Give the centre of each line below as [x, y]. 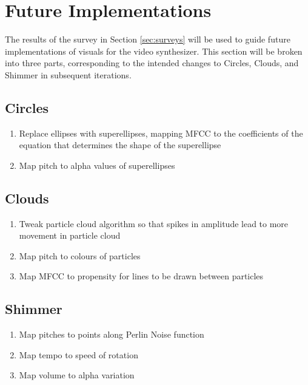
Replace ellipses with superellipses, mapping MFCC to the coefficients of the [161, 133]
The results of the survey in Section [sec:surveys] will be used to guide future [148, 39]
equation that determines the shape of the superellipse [120, 145]
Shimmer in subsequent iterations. [68, 74]
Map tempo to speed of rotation [79, 354]
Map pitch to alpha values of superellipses [97, 165]
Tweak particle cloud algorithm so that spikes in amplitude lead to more [154, 223]
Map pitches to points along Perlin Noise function [112, 334]
